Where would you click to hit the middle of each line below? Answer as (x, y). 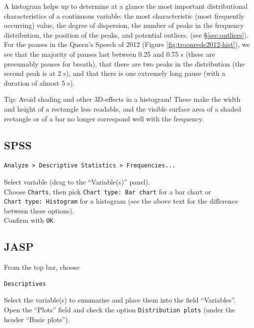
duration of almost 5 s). (39, 82)
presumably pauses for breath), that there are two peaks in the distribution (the (124, 63)
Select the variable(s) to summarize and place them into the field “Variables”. (120, 300)
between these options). (39, 210)
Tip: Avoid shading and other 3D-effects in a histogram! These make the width (122, 99)
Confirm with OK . (30, 220)
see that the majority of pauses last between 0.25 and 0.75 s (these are (110, 54)
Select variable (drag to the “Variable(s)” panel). (77, 181)
